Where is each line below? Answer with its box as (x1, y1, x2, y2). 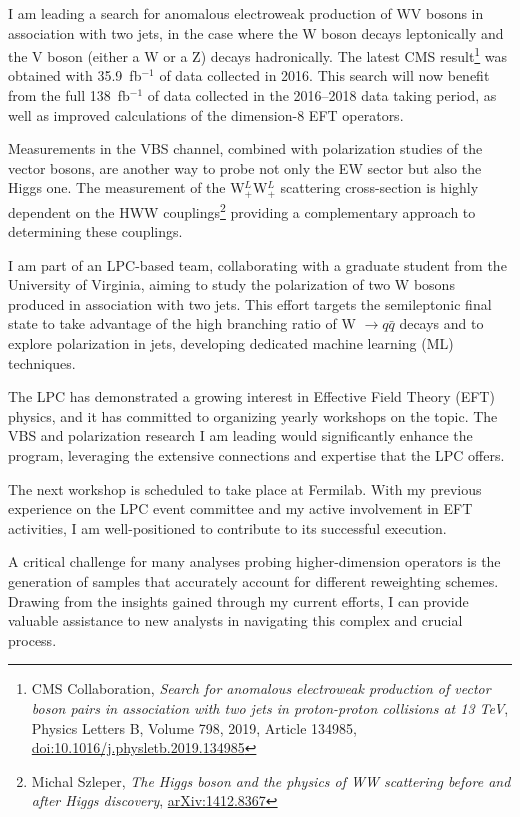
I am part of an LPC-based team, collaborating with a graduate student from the (8, 254, 507, 275)
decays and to (399, 313, 484, 334)
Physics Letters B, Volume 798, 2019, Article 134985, (31, 717, 357, 738)
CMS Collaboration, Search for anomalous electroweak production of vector (31, 678, 491, 699)
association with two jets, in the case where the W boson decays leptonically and (8, 22, 504, 43)
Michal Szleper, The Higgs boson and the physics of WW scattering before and (31, 770, 511, 791)
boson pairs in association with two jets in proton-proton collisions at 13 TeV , (31, 697, 509, 718)
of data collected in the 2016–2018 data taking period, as (147, 85, 497, 106)
